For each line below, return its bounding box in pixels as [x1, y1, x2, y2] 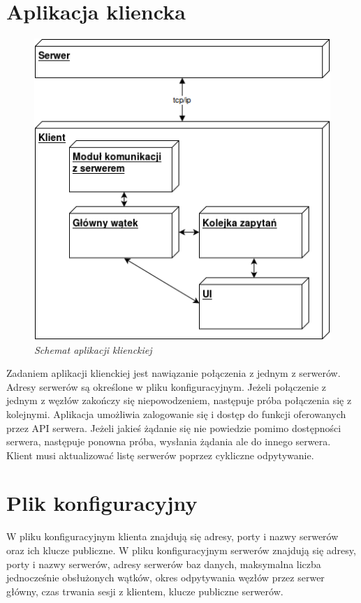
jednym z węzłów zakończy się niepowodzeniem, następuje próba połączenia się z [6, 393, 352, 408]
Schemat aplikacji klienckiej [34, 342, 152, 357]
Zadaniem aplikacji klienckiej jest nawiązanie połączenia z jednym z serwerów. [6, 366, 341, 380]
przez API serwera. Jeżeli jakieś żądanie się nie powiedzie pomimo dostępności [6, 420, 341, 435]
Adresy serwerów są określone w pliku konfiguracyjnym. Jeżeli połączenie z [6, 379, 327, 394]
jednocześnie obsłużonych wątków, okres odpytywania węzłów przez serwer [6, 570, 325, 585]
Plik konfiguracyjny [6, 489, 198, 517]
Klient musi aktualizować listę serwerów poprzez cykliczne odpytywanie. [6, 447, 314, 462]
